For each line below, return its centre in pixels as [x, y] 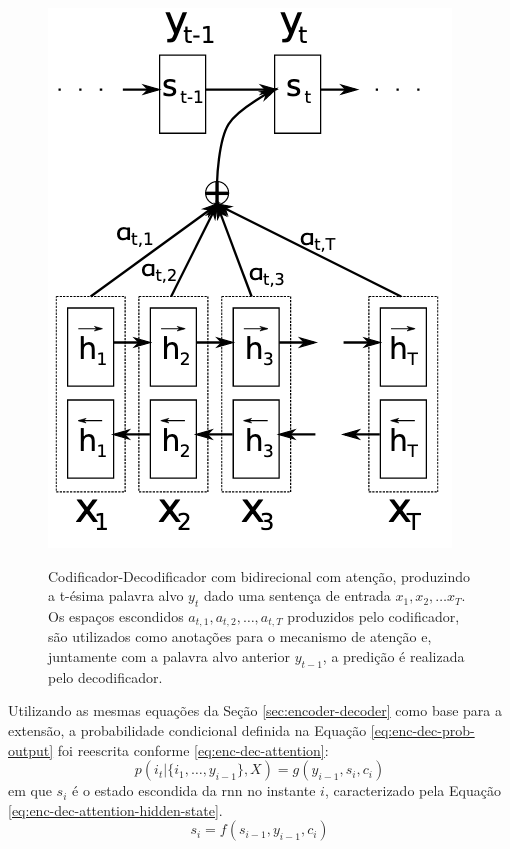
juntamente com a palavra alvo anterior [169, 656]
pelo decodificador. [105, 676]
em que [30, 790]
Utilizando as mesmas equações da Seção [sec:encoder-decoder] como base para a [255, 710]
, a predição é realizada [393, 656]
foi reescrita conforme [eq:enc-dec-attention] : [193, 749]
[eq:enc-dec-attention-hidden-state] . [115, 809]
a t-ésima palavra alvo [116, 595]
